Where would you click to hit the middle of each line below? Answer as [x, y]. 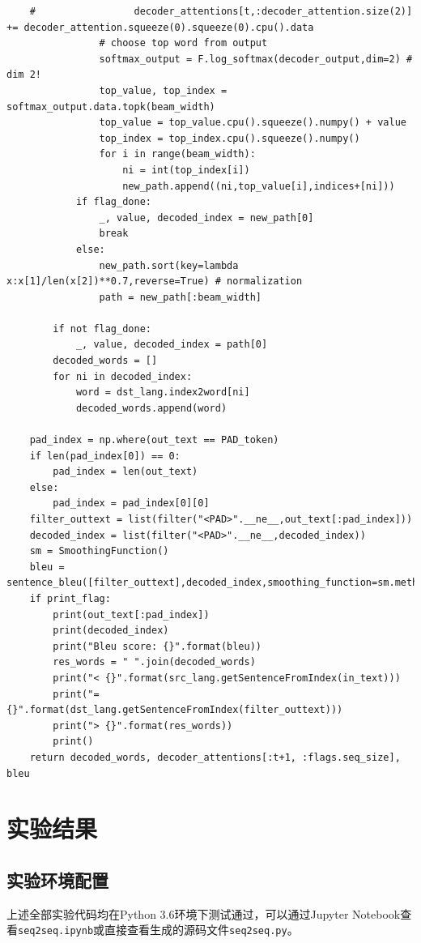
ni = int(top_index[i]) [186, 170]
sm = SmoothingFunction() [99, 551]
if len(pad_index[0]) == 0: [105, 456]
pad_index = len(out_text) [125, 472]
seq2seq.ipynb [56, 931]
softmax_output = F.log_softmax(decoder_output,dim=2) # [256, 59]
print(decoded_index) [111, 631]
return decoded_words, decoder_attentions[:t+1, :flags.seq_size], [215, 757]
